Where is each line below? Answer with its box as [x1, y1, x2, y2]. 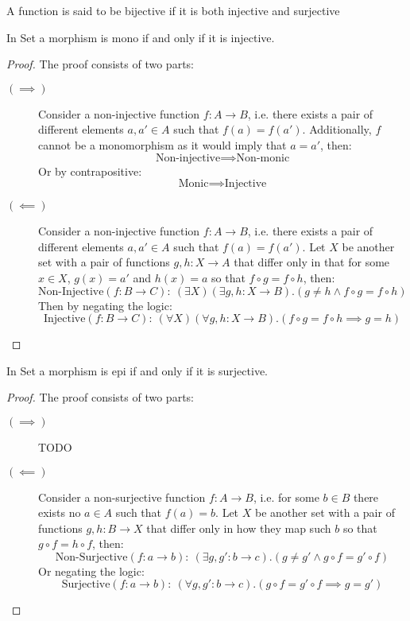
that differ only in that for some [234, 254, 390, 270]
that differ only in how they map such [146, 519, 331, 536]
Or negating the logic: [38, 562, 145, 579]
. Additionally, [302, 121, 372, 138]
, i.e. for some [253, 488, 319, 505]
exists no [38, 504, 81, 521]
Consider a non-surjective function [38, 488, 206, 505]
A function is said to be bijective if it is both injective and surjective [6, 2, 340, 18]
